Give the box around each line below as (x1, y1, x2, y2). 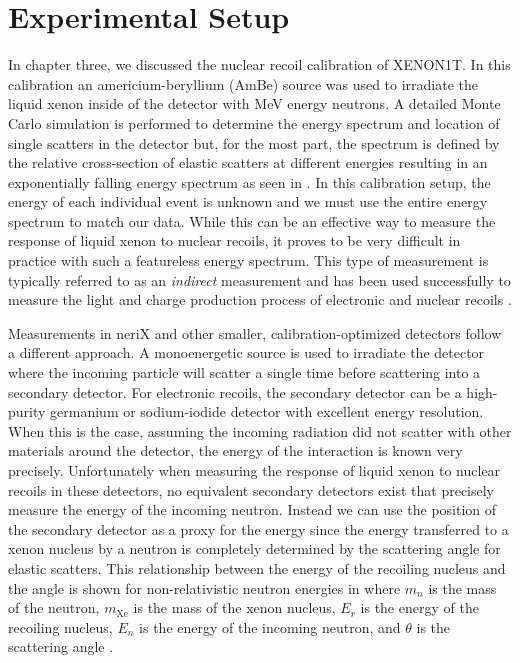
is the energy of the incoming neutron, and (139, 616, 401, 637)
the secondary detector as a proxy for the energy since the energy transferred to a (8, 518, 509, 539)
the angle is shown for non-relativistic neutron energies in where (8, 577, 401, 598)
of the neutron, (8, 597, 100, 618)
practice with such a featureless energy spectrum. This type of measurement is (8, 250, 489, 271)
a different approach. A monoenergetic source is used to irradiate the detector (8, 342, 485, 363)
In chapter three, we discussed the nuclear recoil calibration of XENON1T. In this (8, 54, 511, 75)
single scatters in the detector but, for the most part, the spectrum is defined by (8, 132, 500, 153)
